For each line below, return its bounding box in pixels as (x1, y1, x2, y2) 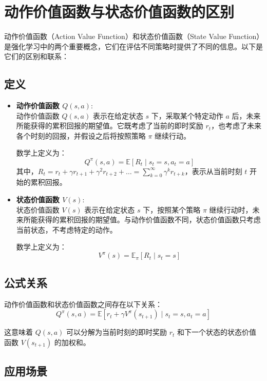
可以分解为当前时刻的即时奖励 (66, 327, 167, 337)
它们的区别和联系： (4, 51, 69, 62)
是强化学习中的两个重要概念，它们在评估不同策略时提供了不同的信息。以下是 (4, 41, 263, 51)
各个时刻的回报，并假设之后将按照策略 (16, 130, 146, 141)
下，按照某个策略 (143, 204, 201, 215)
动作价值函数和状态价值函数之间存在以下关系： (4, 298, 162, 309)
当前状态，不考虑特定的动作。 (16, 224, 117, 235)
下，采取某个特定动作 (151, 110, 223, 121)
